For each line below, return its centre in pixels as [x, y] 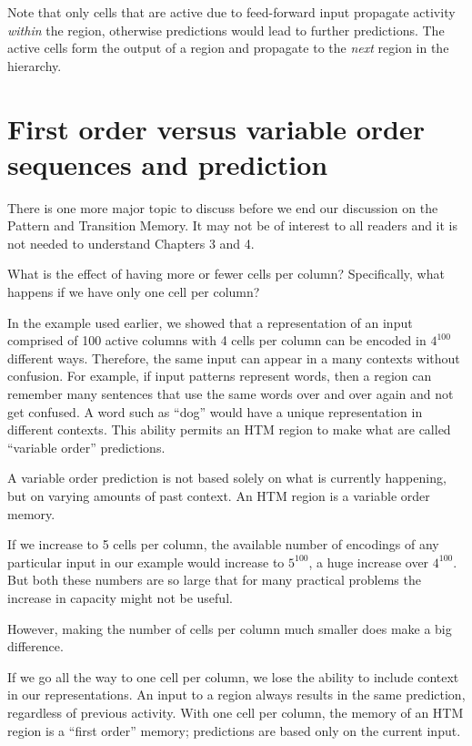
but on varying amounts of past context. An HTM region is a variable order [219, 496]
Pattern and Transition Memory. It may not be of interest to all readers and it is [233, 225]
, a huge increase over [369, 562]
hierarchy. [35, 65]
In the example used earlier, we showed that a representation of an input [210, 322]
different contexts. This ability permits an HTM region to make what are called [229, 429]
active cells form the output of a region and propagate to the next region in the [228, 48]
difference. [35, 646]
